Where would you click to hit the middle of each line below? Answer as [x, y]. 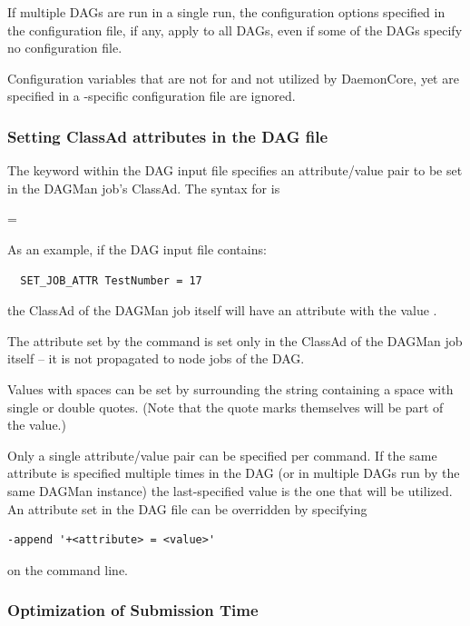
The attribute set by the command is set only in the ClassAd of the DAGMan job [235, 340]
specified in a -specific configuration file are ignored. [152, 96]
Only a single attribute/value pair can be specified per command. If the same [222, 455]
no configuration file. [65, 48]
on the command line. [68, 569]
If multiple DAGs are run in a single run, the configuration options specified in [226, 12]
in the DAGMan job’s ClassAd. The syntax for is [144, 188]
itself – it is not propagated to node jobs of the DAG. [156, 358]
